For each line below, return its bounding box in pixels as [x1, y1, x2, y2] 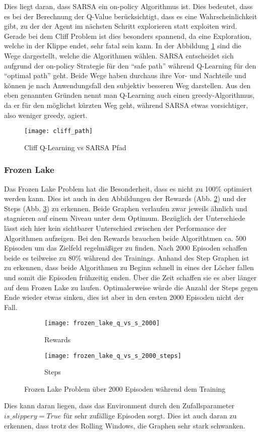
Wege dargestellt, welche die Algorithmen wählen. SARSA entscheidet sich [4, 50, 234, 60]
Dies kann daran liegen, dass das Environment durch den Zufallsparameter [4, 400, 235, 411]
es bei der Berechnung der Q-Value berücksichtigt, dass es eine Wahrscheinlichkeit [4, 11, 257, 21]
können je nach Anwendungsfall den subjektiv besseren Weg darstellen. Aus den [4, 80, 251, 90]
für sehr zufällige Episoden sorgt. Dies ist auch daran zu [63, 410, 237, 420]
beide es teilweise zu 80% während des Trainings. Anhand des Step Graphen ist [4, 252, 249, 263]
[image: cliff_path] [24, 128, 93, 135]
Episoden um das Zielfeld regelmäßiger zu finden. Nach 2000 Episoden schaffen [4, 242, 247, 253]
